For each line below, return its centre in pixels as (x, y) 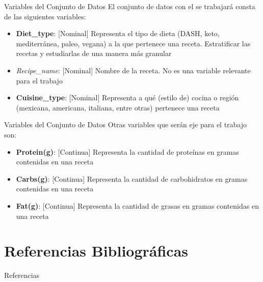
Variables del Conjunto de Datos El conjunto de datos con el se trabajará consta (130, 6)
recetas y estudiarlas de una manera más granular (94, 53)
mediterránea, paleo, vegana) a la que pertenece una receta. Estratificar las (133, 43)
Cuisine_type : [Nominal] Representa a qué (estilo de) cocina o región (127, 97)
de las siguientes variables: (45, 16)
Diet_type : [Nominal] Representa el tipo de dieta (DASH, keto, (118, 33)
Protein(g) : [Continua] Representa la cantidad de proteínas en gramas (127, 151)
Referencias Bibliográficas (96, 251)
